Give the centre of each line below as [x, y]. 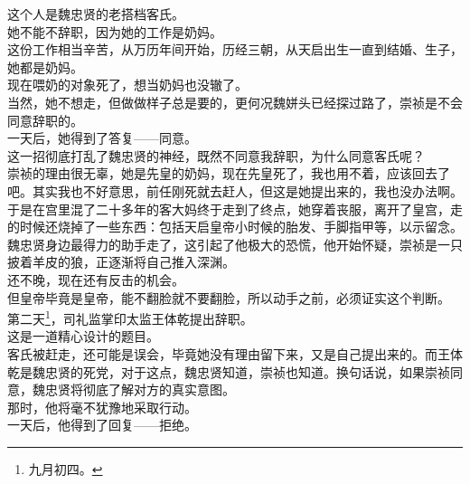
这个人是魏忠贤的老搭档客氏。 [96, 14]
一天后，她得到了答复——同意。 [102, 138]
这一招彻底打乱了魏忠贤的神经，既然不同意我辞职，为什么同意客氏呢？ [216, 155]
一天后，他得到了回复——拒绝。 [102, 425]
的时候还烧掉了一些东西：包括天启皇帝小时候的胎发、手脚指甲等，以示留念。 [235, 227]
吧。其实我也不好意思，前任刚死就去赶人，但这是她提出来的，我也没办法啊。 [235, 190]
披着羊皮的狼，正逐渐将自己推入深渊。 [121, 262]
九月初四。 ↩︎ [66, 468]
